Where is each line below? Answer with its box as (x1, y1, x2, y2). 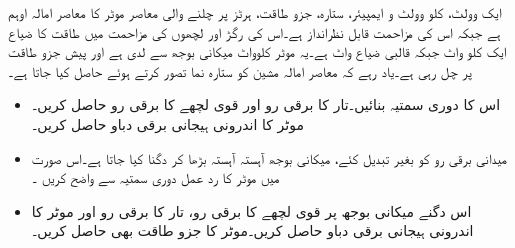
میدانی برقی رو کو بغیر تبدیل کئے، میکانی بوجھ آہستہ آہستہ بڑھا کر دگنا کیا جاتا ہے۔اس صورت (31, 147, 507, 168)
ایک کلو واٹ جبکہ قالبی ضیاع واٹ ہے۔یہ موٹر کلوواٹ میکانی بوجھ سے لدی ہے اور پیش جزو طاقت (8, 41, 507, 62)
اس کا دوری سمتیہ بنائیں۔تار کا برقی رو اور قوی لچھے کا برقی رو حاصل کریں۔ (31, 94, 501, 115)
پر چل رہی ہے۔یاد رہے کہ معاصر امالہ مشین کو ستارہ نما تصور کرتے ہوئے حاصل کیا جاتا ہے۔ (8, 60, 473, 81)
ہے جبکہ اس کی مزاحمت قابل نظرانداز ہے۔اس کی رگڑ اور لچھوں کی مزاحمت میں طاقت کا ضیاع (8, 21, 501, 42)
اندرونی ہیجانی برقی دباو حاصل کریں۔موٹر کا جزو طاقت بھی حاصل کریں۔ (31, 220, 474, 241)
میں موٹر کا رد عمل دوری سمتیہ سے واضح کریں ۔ (31, 167, 280, 188)
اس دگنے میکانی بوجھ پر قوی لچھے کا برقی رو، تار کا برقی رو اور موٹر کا (31, 200, 472, 221)
